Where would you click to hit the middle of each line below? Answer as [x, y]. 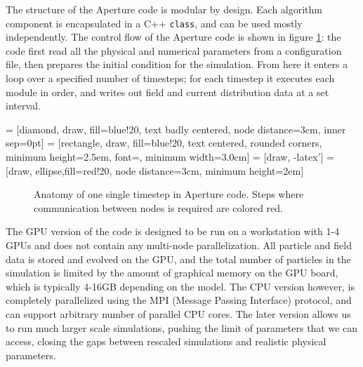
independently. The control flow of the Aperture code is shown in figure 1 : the [173, 37]
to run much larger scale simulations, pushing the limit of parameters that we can [182, 327]
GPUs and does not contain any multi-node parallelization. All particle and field [179, 245]
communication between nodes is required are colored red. [158, 207]
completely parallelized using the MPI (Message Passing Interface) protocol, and [179, 300]
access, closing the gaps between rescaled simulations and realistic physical [166, 341]
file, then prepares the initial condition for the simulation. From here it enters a [177, 64]
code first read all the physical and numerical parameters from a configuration [174, 50]
